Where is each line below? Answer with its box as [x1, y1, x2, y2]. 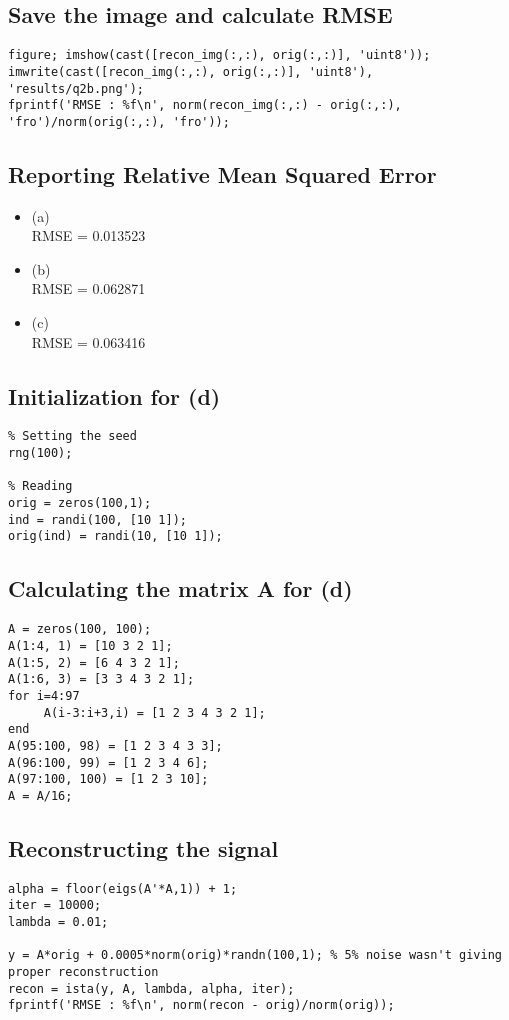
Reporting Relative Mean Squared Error [8, 158, 437, 189]
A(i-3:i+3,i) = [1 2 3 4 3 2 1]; [43, 705, 266, 720]
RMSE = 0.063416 [31, 331, 146, 352]
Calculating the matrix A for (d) [8, 573, 353, 604]
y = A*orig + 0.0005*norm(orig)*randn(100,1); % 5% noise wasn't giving [8, 948, 502, 963]
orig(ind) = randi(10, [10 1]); [8, 529, 223, 544]
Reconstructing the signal [8, 832, 279, 863]
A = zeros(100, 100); [8, 622, 152, 637]
